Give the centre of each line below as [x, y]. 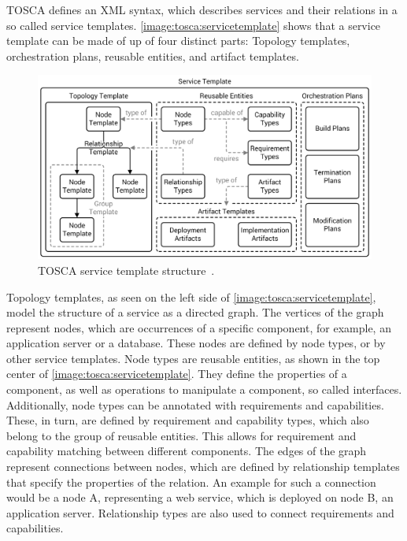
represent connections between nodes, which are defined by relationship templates [203, 467]
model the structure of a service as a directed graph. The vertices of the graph [195, 312]
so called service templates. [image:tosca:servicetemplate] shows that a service [194, 25]
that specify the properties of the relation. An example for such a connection [191, 482]
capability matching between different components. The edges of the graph [187, 451]
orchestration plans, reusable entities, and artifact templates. [153, 56]
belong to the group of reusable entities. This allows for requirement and [181, 435]
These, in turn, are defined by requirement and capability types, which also [188, 420]
